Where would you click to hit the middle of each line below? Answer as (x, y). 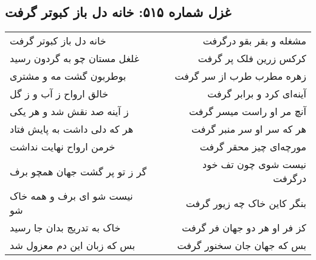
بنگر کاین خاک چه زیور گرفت (246, 203)
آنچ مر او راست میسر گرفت (247, 111)
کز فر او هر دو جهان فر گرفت (244, 228)
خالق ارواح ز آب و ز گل (59, 94)
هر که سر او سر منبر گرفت (249, 129)
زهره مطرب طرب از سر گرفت (240, 76)
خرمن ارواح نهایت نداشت (63, 147)
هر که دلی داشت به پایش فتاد (72, 129)
